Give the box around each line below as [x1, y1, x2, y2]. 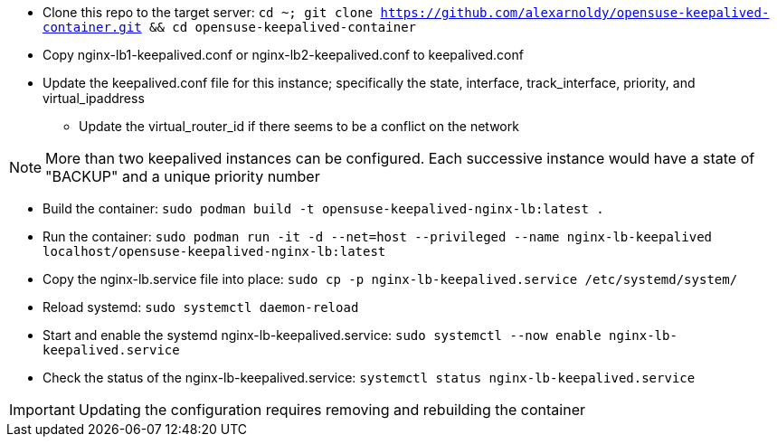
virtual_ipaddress [43, 90, 145, 106]
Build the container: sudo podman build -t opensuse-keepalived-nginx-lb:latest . [43, 201, 604, 216]
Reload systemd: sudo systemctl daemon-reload [43, 299, 359, 315]
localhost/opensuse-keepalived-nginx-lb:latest [43, 244, 386, 259]
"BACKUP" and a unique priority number [45, 167, 320, 185]
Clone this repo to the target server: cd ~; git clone [43, 5, 374, 20]
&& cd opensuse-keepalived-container [149, 20, 417, 34]
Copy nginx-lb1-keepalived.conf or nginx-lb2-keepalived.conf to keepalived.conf [43, 47, 524, 62]
